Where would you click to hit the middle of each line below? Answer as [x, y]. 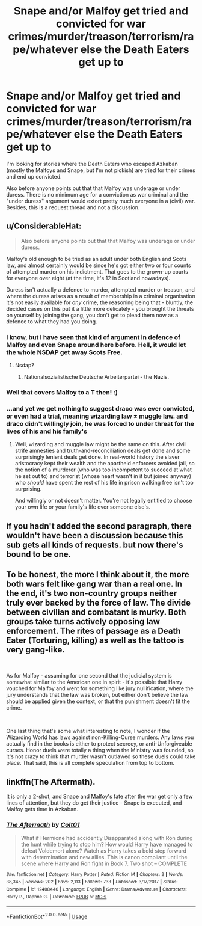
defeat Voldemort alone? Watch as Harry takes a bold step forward [104, 851]
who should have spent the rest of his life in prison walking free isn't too [104, 483]
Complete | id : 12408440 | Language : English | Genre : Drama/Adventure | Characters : [97, 889]
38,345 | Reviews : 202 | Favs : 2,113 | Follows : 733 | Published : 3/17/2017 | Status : [92, 882]
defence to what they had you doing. [52, 321]
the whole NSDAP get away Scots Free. [65, 352]
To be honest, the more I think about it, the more [98, 575]
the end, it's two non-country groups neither [92, 593]
